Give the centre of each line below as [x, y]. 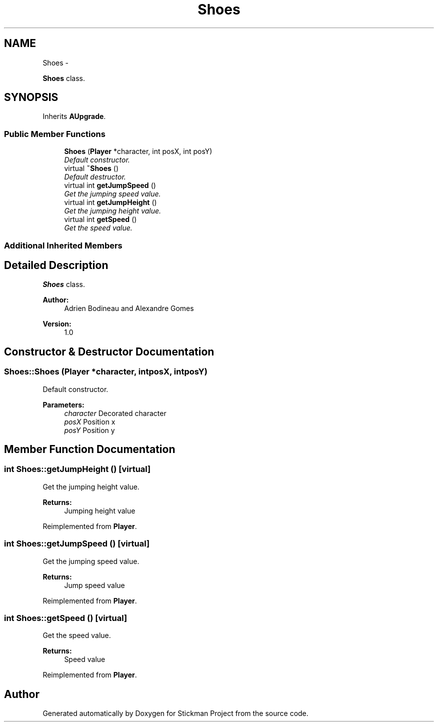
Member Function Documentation [90, 449]
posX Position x [90, 421]
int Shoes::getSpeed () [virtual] [66, 618]
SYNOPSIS [31, 97]
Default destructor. [95, 177]
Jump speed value [94, 585]
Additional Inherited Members [63, 245]
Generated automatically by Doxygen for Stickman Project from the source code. [175, 713]
